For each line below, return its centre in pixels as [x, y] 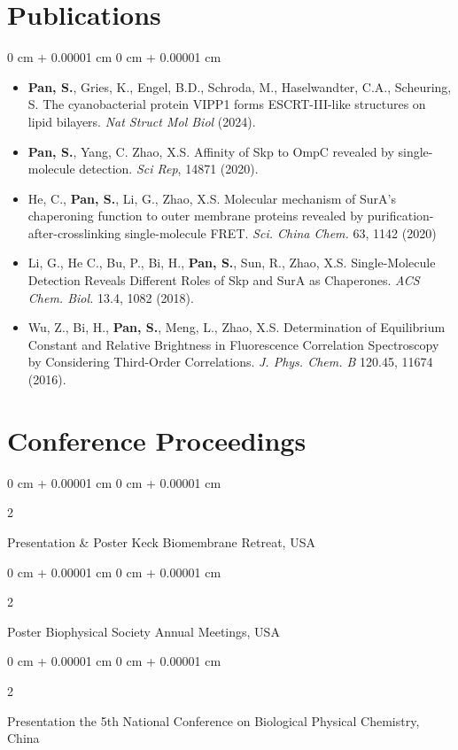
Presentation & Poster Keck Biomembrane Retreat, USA [161, 541]
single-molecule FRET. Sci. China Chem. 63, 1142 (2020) [280, 232]
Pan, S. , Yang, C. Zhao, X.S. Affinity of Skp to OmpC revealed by [211, 151]
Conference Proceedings [157, 440]
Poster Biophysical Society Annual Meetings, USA [144, 631]
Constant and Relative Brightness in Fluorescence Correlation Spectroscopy [233, 344]
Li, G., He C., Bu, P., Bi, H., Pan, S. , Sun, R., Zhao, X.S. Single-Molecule [232, 263]
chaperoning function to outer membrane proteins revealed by [196, 216]
